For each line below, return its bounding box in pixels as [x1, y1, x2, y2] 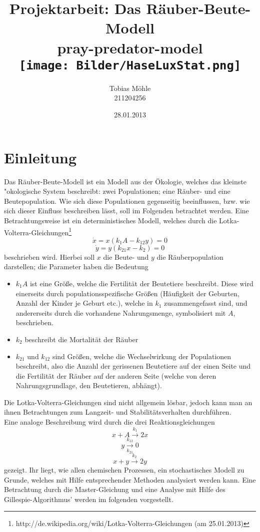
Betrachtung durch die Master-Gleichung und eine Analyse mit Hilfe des [4, 484, 225, 495]
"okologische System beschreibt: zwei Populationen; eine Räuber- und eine [4, 186, 230, 196]
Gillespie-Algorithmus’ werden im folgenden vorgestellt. [4, 494, 173, 504]
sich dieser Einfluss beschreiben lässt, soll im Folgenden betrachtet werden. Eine [4, 205, 249, 216]
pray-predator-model [57, 37, 203, 57]
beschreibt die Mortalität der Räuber [24, 334, 138, 344]
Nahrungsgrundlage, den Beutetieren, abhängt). [15, 380, 162, 391]
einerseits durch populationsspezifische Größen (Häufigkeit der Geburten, [15, 288, 239, 298]
